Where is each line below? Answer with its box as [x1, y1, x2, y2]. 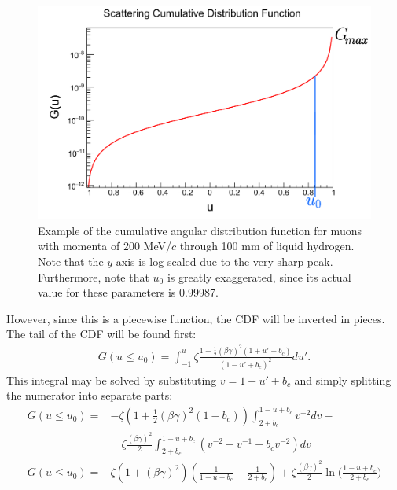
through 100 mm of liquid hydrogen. [179, 238, 355, 254]
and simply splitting [294, 371, 391, 388]
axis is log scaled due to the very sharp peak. [116, 252, 333, 269]
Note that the [38, 252, 104, 269]
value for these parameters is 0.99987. [38, 284, 219, 300]
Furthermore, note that [38, 268, 149, 285]
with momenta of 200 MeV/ [38, 238, 171, 254]
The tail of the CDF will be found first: [6, 326, 197, 342]
